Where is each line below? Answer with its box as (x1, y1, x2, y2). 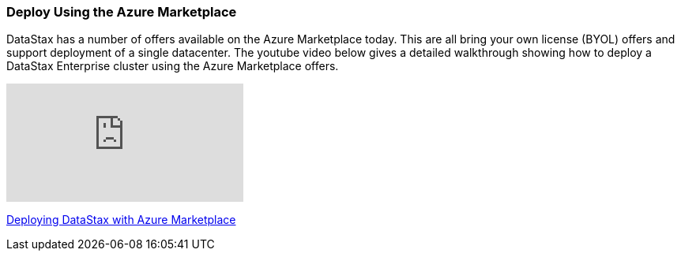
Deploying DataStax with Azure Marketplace (6, 213, 236, 227)
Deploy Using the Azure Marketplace (6, 4, 237, 20)
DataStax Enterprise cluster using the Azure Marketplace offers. (6, 59, 339, 73)
